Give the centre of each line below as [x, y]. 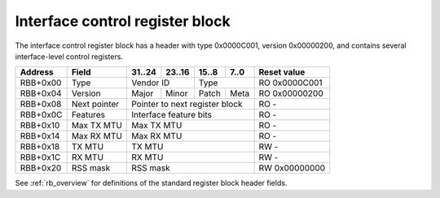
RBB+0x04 [41, 93]
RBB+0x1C [40, 157]
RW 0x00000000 [292, 168]
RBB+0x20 [41, 168]
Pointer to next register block [187, 104]
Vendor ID [151, 83]
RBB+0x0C [41, 115]
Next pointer [95, 104]
